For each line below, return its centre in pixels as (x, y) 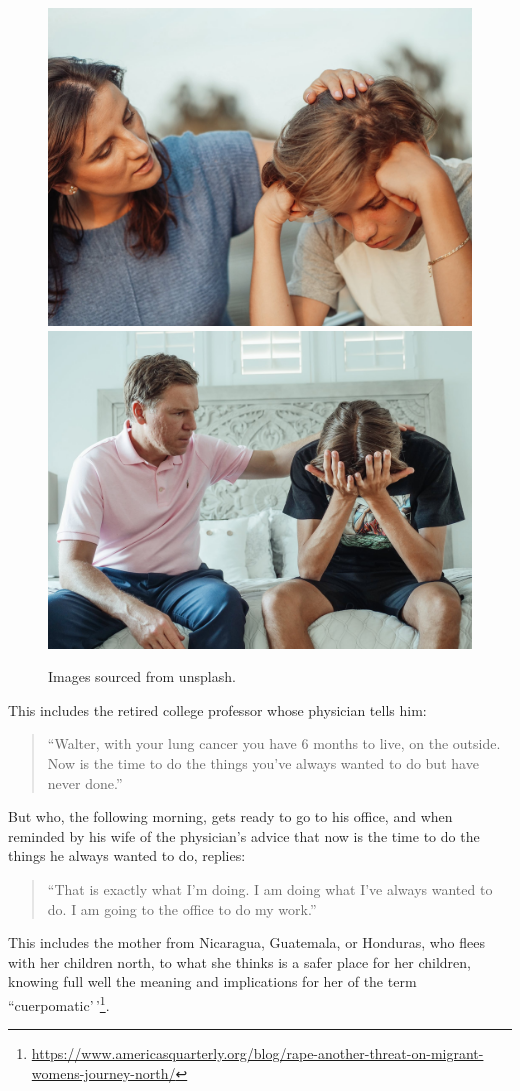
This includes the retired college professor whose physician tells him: (217, 709)
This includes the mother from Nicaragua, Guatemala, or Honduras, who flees (246, 942)
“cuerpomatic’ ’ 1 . (59, 1003)
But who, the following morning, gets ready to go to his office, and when (230, 816)
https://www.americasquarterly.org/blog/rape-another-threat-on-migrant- (257, 1053)
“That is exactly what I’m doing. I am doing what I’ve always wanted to (270, 888)
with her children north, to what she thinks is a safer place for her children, (239, 961)
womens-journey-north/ (103, 1072)
